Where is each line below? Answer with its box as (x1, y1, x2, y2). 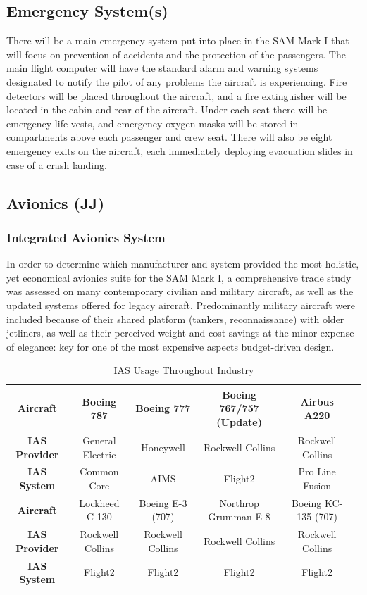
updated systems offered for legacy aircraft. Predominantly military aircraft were (6, 297, 356, 312)
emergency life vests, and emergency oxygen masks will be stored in (6, 115, 299, 130)
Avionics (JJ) (6, 192, 105, 213)
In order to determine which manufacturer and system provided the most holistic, (6, 256, 359, 271)
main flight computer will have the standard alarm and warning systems (6, 61, 318, 75)
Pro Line (298, 464, 336, 479)
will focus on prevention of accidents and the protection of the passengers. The (6, 46, 346, 61)
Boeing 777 (135, 401, 191, 415)
